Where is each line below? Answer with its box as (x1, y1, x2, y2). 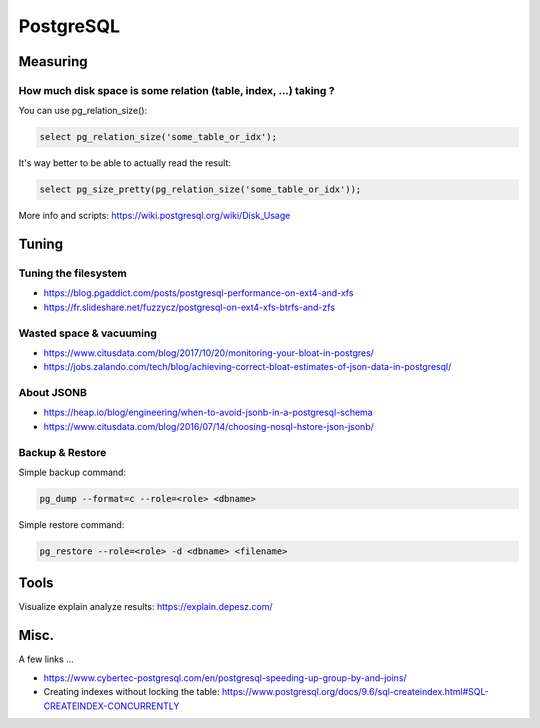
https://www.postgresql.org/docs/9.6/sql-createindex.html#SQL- (221, 686, 489, 698)
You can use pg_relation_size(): (18, 105, 148, 117)
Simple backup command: (18, 466, 127, 478)
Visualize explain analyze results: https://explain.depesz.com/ (18, 601, 273, 613)
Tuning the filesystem (18, 266, 127, 280)
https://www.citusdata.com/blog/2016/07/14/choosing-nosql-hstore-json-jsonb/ (43, 420, 374, 432)
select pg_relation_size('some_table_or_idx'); (39, 131, 277, 143)
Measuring (18, 53, 88, 70)
